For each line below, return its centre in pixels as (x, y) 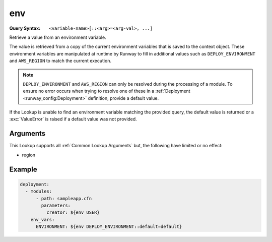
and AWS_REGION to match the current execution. (60, 61)
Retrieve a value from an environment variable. (58, 37)
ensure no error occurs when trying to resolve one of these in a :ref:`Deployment (107, 91)
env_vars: (43, 220)
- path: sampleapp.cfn (64, 198)
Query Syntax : (25, 28)
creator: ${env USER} (73, 213)
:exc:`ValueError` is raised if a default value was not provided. (73, 119)
